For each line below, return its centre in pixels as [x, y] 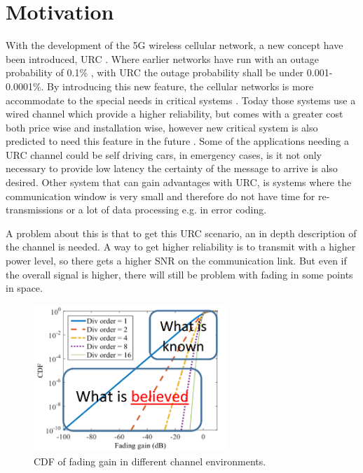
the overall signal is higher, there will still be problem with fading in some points [179, 274]
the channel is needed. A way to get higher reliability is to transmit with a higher [181, 247]
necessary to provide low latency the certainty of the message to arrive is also [172, 168]
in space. [24, 288]
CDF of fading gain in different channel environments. [150, 461]
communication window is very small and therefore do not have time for [160, 196]
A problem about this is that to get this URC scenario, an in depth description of [181, 233]
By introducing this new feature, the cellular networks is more [180, 86]
